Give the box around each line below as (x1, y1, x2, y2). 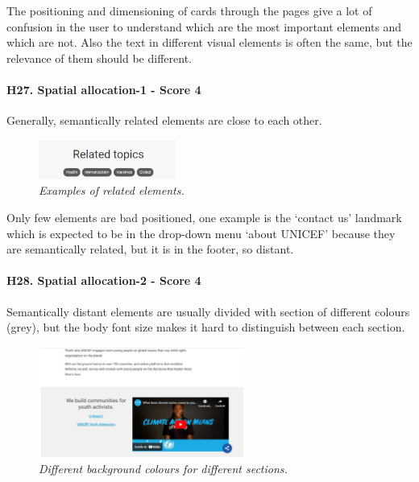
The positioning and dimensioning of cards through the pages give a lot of (6, 2, 372, 19)
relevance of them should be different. (6, 49, 192, 66)
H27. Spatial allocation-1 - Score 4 (6, 80, 201, 97)
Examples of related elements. (39, 182, 185, 199)
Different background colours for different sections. (39, 459, 288, 476)
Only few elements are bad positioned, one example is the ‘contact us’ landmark (6, 209, 402, 226)
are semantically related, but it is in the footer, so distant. (6, 241, 294, 257)
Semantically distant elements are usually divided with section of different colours (6, 303, 410, 319)
